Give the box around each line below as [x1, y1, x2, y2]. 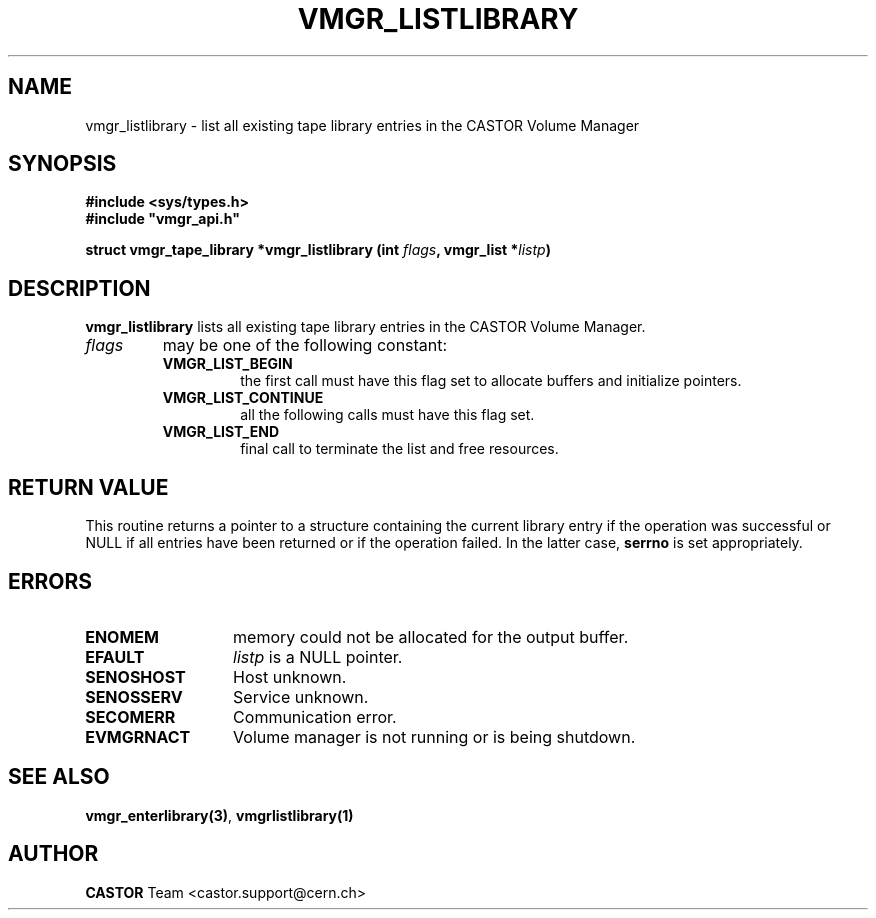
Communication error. [233, 706, 397, 727]
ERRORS [8, 568, 93, 594]
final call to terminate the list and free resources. [240, 440, 559, 458]
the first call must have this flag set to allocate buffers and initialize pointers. [240, 372, 742, 390]
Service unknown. [233, 686, 369, 707]
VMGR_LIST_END [162, 423, 280, 441]
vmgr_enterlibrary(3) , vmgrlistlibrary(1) [85, 806, 354, 824]
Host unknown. [233, 666, 347, 687]
